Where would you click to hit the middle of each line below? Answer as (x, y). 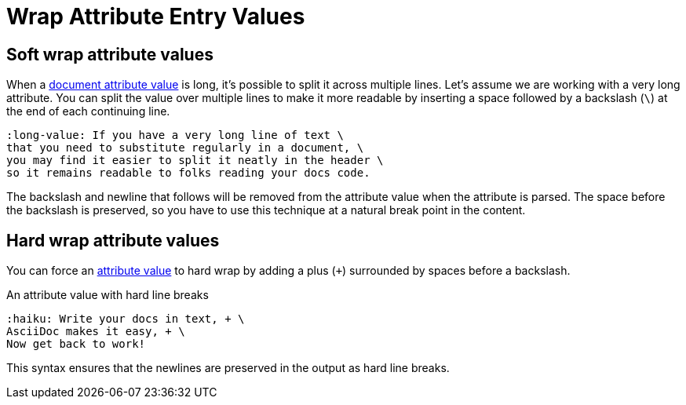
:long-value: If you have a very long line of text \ (175, 135)
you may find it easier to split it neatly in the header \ (195, 161)
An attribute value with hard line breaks (108, 295)
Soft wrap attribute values (110, 54)
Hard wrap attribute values (113, 240)
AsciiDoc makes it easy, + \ (96, 332)
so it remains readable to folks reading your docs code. (188, 173)
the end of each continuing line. (88, 111)
